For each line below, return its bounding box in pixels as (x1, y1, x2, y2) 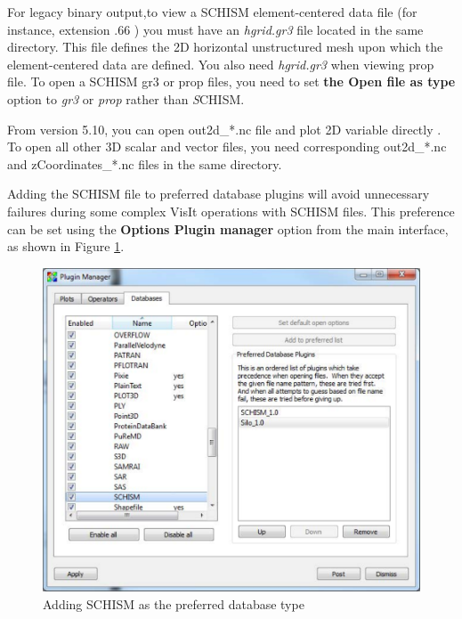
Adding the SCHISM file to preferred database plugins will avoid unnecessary (7, 184, 430, 203)
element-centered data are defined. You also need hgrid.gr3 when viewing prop (7, 54, 434, 73)
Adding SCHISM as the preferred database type (43, 594, 304, 613)
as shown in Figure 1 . (7, 237, 125, 256)
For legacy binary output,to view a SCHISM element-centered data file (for (7, 3, 417, 20)
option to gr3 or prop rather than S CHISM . (7, 89, 245, 108)
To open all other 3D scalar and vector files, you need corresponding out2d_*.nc (7, 137, 447, 156)
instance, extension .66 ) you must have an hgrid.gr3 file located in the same (7, 20, 424, 38)
